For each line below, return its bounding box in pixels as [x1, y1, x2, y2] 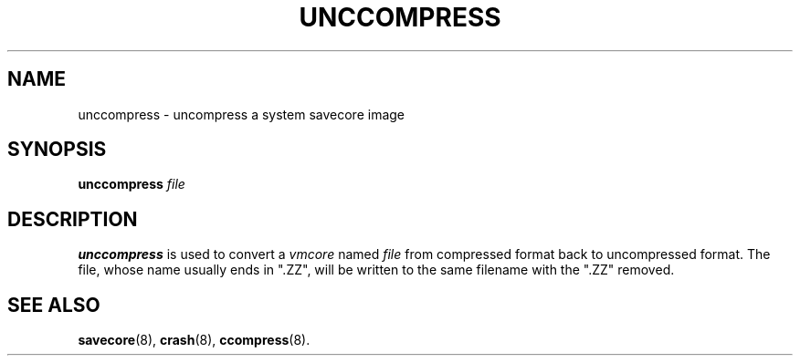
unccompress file [78, 176, 185, 192]
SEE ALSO [7, 293, 100, 316]
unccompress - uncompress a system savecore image [78, 106, 405, 122]
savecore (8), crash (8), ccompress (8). [78, 332, 311, 348]
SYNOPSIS [7, 138, 107, 161]
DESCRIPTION [7, 207, 138, 231]
